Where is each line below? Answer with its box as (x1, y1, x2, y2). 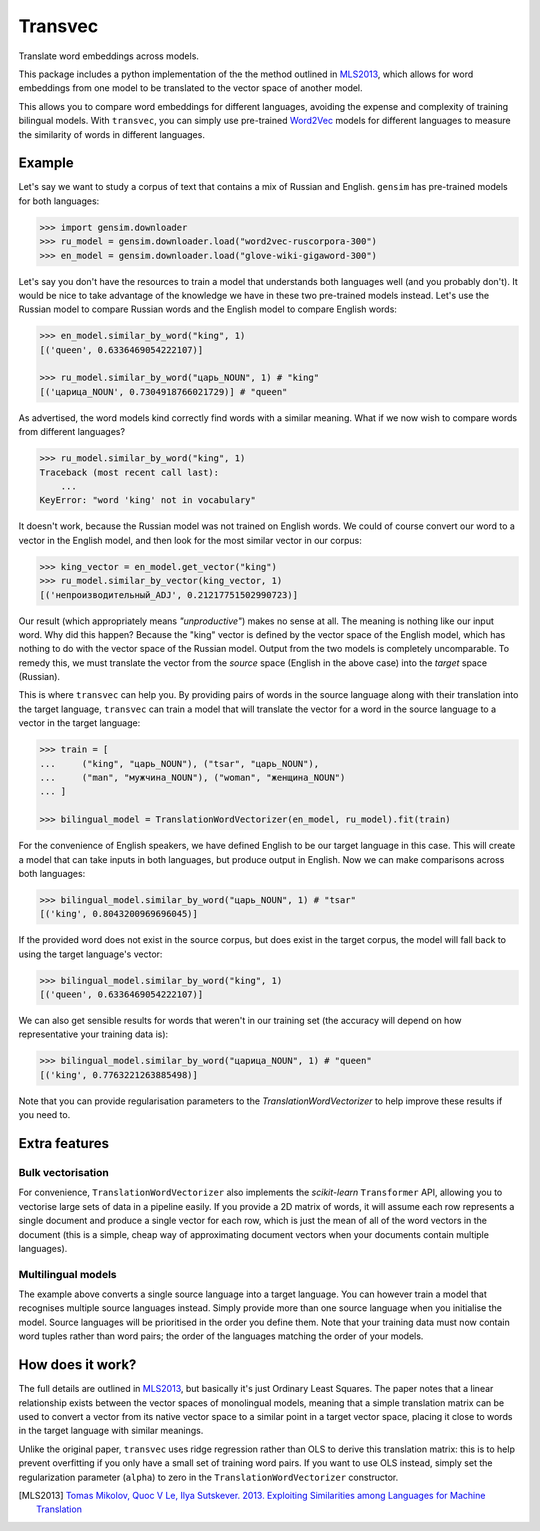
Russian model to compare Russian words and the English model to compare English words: (18, 303, 397, 315)
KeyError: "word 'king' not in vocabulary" (39, 495, 257, 506)
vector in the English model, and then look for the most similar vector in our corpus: (18, 534, 362, 546)
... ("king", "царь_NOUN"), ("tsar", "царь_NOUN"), (39, 758, 320, 769)
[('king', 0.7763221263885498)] (39, 1069, 199, 1080)
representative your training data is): (18, 1028, 169, 1040)
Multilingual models (18, 1267, 117, 1281)
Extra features (18, 1135, 110, 1152)
